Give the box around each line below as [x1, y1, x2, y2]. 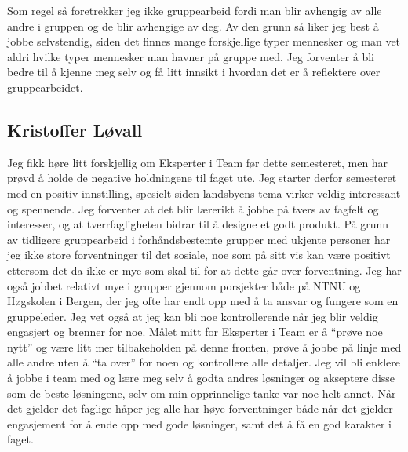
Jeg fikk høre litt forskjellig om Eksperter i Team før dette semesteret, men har [7, 154, 388, 170]
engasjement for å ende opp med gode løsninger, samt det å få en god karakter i [7, 415, 392, 432]
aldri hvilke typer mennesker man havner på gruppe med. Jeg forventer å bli [7, 48, 375, 64]
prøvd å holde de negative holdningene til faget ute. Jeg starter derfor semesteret [7, 169, 397, 186]
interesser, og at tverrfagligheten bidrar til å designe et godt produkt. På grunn [7, 216, 389, 232]
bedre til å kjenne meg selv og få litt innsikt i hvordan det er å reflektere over [7, 64, 381, 80]
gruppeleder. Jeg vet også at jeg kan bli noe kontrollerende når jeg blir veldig [7, 308, 378, 324]
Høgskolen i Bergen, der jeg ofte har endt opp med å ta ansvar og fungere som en [7, 293, 399, 309]
